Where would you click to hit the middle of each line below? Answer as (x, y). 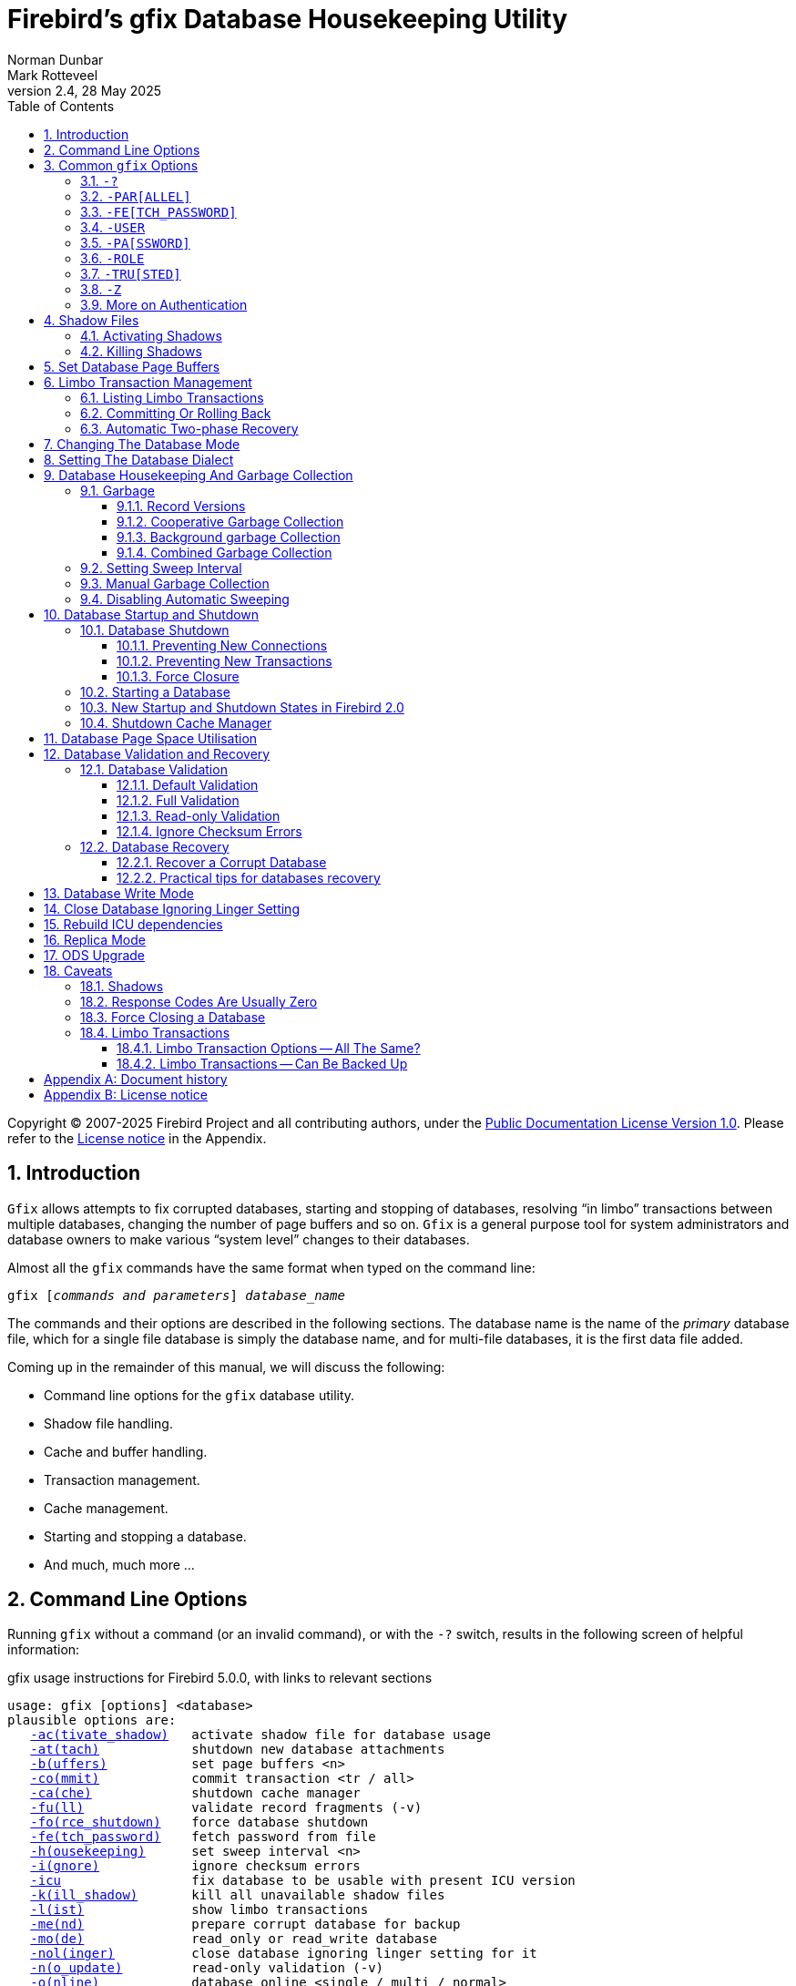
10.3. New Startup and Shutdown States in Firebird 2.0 (242, 707)
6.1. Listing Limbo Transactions (172, 397)
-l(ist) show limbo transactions (199, 1910)
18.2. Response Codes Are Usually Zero (199, 1001)
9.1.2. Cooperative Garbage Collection (230, 521)
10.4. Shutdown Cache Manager (176, 722)
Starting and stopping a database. (145, 1536)
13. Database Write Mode (119, 893)
